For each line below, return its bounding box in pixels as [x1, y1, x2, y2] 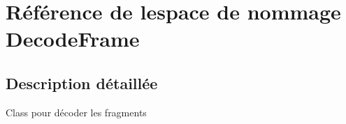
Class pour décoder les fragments [6, 104, 147, 119]
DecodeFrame [6, 24, 140, 53]
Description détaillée [6, 72, 158, 93]
